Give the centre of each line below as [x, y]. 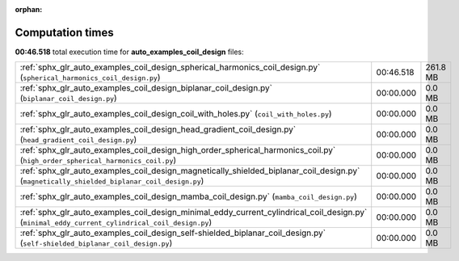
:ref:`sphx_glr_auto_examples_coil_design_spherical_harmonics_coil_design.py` [170, 67]
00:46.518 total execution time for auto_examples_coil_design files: [129, 52]
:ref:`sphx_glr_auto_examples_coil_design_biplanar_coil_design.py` [146, 88]
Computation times [64, 32]
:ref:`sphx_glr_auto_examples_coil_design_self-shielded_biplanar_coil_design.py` [173, 233]
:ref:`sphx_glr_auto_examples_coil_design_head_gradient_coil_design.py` [158, 129]
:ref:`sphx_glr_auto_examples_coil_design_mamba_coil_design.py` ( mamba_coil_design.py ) [188, 196]
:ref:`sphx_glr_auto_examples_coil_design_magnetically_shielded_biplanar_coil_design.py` [190, 171]
